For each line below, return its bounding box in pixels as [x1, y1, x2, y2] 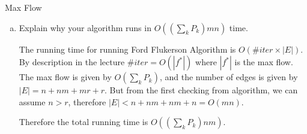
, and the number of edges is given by [159, 71, 298, 83]
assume [19, 95, 46, 108]
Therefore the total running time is [19, 115, 148, 128]
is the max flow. [234, 56, 293, 68]
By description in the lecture [19, 56, 125, 68]
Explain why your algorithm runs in [19, 21, 151, 33]
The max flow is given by [19, 71, 112, 83]
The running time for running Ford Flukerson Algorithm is [19, 42, 236, 55]
